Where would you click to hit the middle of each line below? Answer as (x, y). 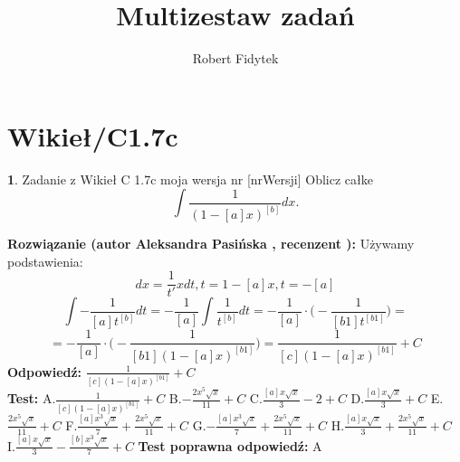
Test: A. (32, 398)
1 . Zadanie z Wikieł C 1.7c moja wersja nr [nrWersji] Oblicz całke (190, 179)
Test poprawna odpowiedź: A (230, 445)
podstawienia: (45, 261)
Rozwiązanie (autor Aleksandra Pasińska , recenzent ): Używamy (211, 244)
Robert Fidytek (235, 58)
